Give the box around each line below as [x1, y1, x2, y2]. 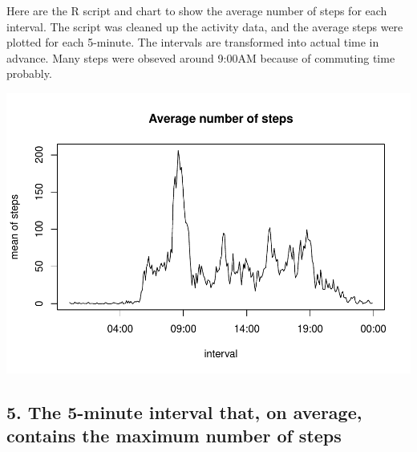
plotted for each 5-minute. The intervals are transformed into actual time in [6, 34, 379, 51]
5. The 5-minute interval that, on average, [6, 399, 362, 424]
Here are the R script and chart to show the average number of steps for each [6, 2, 387, 18]
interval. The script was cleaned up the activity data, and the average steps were [6, 18, 403, 35]
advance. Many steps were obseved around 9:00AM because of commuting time [6, 49, 395, 66]
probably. [6, 65, 52, 82]
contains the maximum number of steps [6, 423, 342, 448]
